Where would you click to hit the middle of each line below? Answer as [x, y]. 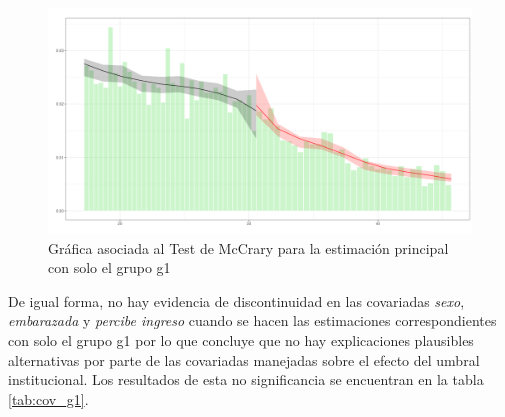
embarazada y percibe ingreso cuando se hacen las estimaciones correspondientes [252, 320]
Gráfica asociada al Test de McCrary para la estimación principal [248, 247]
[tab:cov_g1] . [48, 398]
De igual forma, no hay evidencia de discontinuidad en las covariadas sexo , [236, 300]
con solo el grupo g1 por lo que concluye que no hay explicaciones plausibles [241, 340]
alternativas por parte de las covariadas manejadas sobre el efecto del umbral [244, 359]
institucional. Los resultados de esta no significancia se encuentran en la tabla [246, 379]
